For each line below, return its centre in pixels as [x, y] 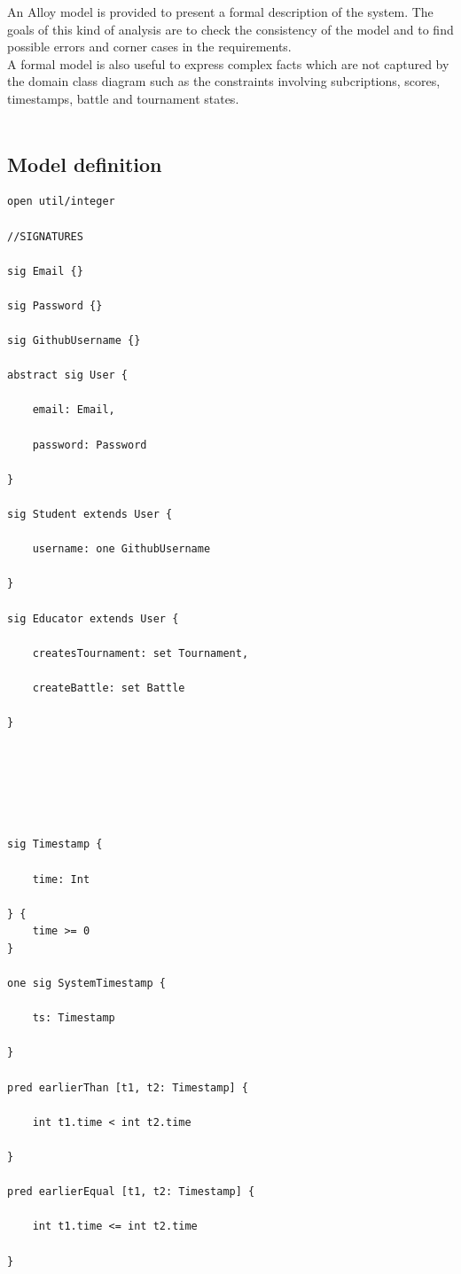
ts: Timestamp [74, 1018]
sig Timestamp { [55, 844]
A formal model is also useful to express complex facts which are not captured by [228, 63]
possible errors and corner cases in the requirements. [149, 47]
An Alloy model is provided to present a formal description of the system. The [220, 12]
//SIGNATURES [45, 236]
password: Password [90, 445]
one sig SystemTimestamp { [86, 984]
